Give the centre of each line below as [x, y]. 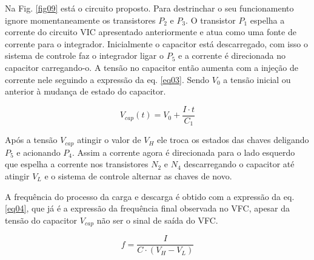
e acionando [38, 152]
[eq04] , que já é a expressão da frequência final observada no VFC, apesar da [148, 208]
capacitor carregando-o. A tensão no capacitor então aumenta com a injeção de [152, 67]
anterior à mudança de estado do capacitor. [85, 91]
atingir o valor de [109, 140]
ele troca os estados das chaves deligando [233, 140]
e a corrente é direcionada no [232, 55]
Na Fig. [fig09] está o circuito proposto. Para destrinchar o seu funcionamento [149, 8]
